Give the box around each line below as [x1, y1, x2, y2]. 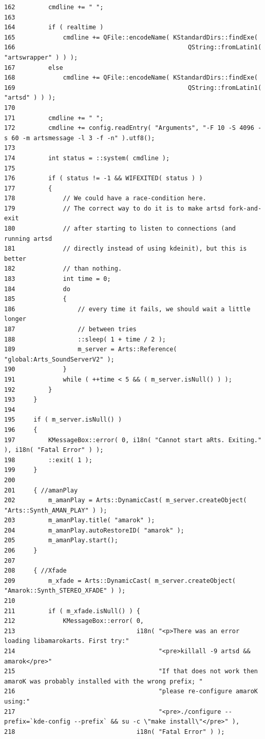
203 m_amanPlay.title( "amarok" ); [4, 517, 155, 524]
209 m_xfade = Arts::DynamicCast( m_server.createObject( [4, 577, 236, 584]
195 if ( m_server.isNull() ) [4, 416, 122, 424]
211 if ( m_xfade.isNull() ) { [4, 607, 140, 615]
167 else [4, 64, 63, 71]
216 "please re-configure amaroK [4, 688, 258, 695]
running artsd [4, 235, 52, 242]
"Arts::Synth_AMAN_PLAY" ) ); [4, 506, 107, 514]
